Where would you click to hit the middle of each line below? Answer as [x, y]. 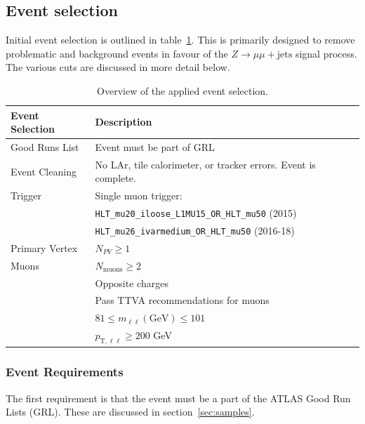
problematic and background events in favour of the [117, 53]
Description [124, 122]
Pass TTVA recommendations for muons [182, 300]
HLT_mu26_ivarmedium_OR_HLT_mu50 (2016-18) [195, 231]
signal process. [326, 53]
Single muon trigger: [139, 196]
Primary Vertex [44, 247]
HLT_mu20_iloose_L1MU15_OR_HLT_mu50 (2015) [196, 213]
